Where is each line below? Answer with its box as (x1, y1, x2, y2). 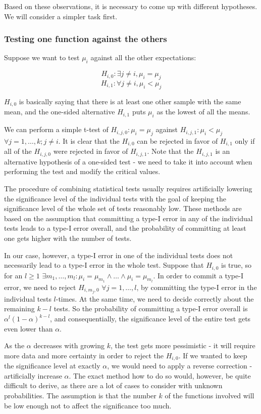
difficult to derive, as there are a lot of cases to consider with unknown (4, 380, 223, 391)
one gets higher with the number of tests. (4, 232, 132, 243)
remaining (4, 303, 35, 314)
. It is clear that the (58, 135, 120, 146)
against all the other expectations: (90, 52, 196, 63)
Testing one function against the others (4, 32, 167, 45)
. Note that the (147, 146, 194, 156)
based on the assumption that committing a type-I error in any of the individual (4, 213, 253, 223)
